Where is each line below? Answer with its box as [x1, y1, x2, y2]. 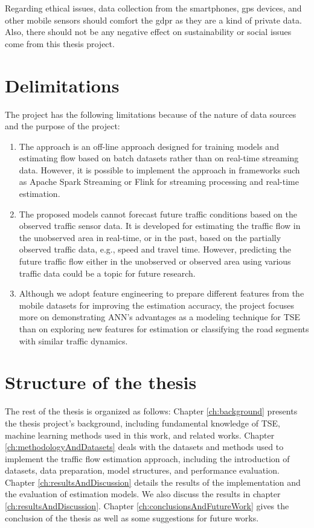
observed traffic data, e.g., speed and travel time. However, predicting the [19, 243, 292, 256]
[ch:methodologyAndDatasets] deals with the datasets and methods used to [5, 440, 284, 453]
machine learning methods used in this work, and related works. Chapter [5, 428, 275, 441]
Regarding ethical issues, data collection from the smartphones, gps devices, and [5, 2, 302, 14]
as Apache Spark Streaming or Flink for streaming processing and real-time [19, 175, 299, 188]
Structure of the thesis [5, 370, 197, 394]
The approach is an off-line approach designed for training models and [19, 140, 279, 152]
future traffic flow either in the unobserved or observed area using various [19, 255, 291, 268]
